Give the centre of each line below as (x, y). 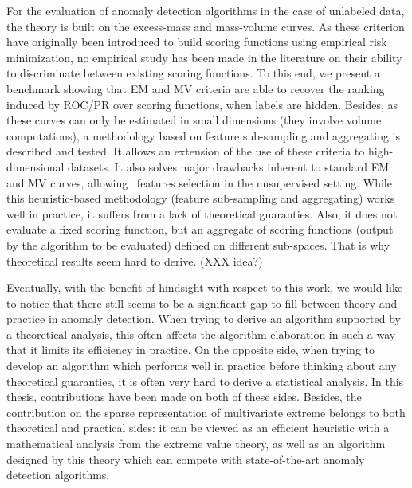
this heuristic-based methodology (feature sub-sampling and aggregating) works (201, 198)
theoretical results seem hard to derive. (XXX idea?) (135, 260)
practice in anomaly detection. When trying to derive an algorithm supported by (204, 319)
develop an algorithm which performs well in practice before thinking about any (202, 366)
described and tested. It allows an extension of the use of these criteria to (186, 151)
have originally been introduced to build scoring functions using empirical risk (197, 42)
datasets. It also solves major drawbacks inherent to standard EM (229, 166)
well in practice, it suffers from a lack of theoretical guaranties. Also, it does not (202, 213)
